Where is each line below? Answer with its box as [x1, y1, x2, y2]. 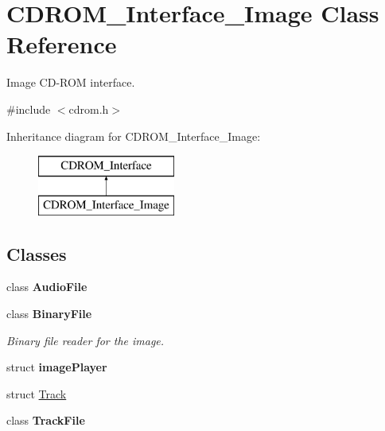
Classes [6, 241, 67, 266]
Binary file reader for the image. [6, 332, 165, 348]
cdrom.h [68, 100, 109, 117]
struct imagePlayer [6, 359, 107, 375]
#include [6, 100, 51, 117]
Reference [6, 28, 117, 60]
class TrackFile [6, 412, 85, 429]
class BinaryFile [6, 305, 92, 322]
